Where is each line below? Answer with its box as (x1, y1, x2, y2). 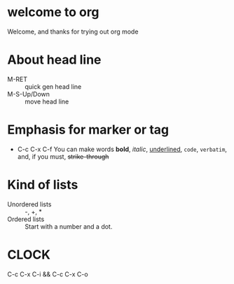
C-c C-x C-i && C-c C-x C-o (7, 270, 89, 278)
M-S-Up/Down (7, 90, 50, 98)
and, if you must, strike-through (17, 152, 109, 161)
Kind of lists (7, 177, 78, 192)
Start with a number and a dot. (25, 222, 113, 231)
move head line (25, 97, 69, 106)
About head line (7, 52, 102, 68)
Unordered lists (7, 200, 52, 208)
